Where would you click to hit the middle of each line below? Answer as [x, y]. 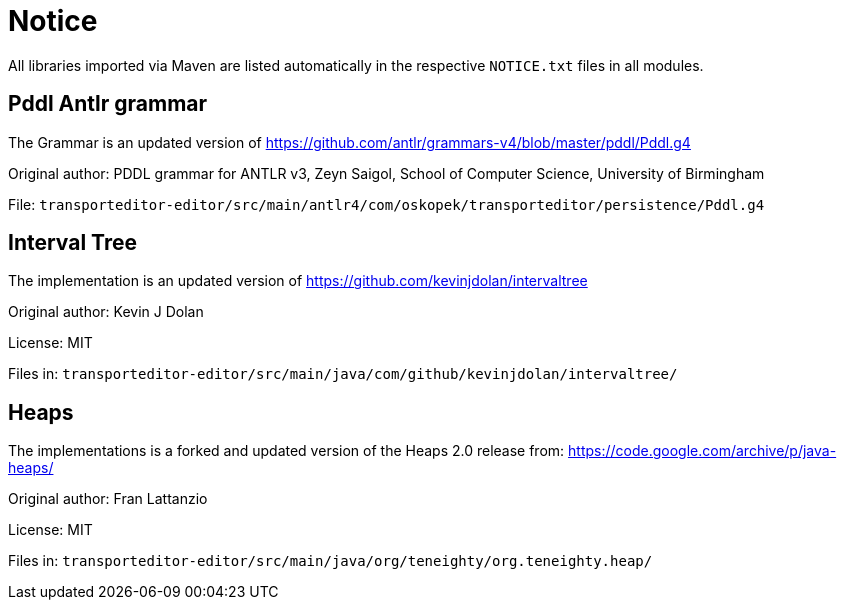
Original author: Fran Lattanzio [108, 499]
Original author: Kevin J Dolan [106, 312]
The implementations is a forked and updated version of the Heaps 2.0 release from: [286, 451]
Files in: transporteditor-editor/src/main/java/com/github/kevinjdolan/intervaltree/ [343, 374]
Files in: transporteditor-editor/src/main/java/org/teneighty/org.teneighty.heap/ [330, 561]
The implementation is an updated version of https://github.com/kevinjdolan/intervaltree [298, 281]
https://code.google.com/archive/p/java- [702, 451]
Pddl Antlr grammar [108, 104]
